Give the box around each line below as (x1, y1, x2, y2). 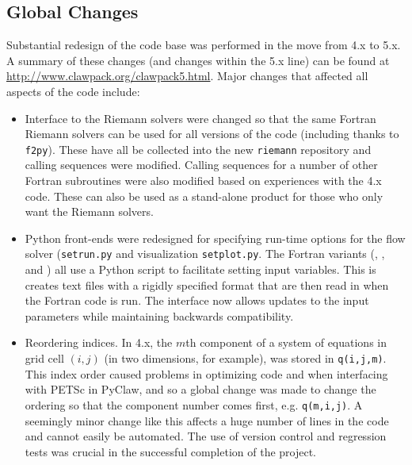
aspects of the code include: (6, 83, 140, 99)
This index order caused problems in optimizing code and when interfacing (25, 365, 388, 382)
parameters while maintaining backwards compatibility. (25, 307, 294, 324)
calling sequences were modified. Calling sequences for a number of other (25, 156, 378, 173)
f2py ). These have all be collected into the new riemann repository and (25, 140, 372, 157)
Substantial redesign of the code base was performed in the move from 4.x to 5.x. (6, 37, 401, 53)
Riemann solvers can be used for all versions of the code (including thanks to (25, 125, 399, 142)
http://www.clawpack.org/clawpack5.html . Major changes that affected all (6, 67, 368, 84)
